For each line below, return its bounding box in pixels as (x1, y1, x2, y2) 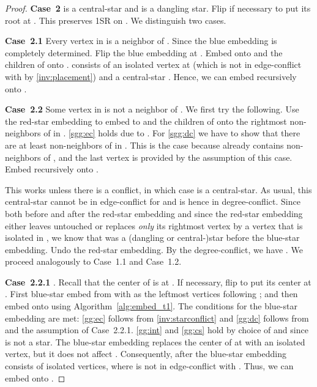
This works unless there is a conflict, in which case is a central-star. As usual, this (5, 183, 312, 196)
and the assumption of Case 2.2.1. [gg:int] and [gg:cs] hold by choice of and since (5, 323, 308, 336)
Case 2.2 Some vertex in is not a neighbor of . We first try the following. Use (5, 103, 299, 116)
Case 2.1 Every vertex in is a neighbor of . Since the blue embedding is (5, 34, 277, 47)
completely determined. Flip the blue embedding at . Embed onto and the (5, 46, 283, 59)
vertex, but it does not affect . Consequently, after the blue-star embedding (5, 347, 287, 360)
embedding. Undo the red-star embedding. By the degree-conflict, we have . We (5, 243, 303, 256)
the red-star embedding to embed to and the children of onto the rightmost (5, 114, 287, 127)
